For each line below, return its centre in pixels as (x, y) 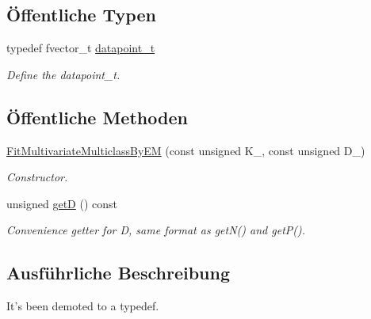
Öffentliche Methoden (97, 117)
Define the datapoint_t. (63, 74)
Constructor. (37, 177)
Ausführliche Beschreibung (118, 273)
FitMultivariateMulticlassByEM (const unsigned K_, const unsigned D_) (186, 150)
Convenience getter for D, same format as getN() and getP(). (156, 230)
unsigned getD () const (62, 203)
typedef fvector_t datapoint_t (81, 48)
